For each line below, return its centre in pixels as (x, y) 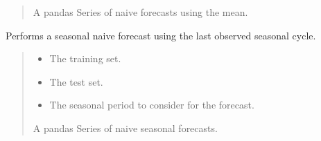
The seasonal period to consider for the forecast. (152, 105)
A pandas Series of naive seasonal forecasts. (125, 128)
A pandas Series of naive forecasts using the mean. (140, 12)
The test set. (76, 81)
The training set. (85, 58)
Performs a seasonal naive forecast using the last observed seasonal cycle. (161, 35)
